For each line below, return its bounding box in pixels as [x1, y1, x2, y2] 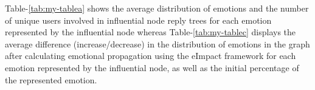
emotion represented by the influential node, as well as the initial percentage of [5, 61, 299, 74]
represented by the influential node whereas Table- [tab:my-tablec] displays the [5, 26, 296, 38]
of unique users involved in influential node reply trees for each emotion [5, 13, 272, 26]
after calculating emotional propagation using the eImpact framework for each [5, 49, 296, 62]
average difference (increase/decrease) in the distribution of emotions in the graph [5, 37, 310, 50]
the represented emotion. [5, 73, 97, 86]
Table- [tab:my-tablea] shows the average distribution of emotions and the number [5, 2, 309, 14]
